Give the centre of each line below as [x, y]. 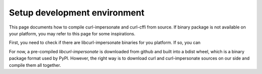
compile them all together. [35, 65]
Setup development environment [77, 13]
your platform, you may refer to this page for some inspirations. [72, 33]
